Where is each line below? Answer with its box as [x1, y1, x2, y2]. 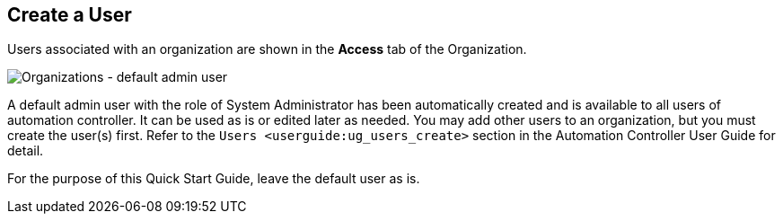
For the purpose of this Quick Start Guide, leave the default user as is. [7, 171, 420, 187]
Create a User [7, 4, 132, 26]
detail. [7, 143, 44, 159]
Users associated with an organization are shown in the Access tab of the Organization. [7, 41, 527, 57]
